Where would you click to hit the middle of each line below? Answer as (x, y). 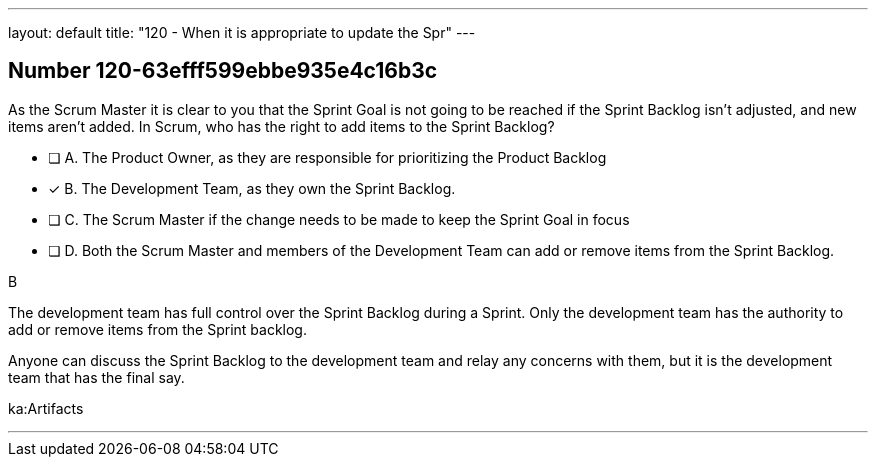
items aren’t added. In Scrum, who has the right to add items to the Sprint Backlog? (281, 126)
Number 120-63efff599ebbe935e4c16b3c (223, 71)
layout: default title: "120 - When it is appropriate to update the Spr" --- (242, 32)
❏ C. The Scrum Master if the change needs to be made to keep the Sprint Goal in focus (339, 219)
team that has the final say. (96, 377)
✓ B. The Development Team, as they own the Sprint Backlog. (252, 188)
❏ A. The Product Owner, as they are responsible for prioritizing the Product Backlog (327, 157)
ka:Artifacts (46, 408)
